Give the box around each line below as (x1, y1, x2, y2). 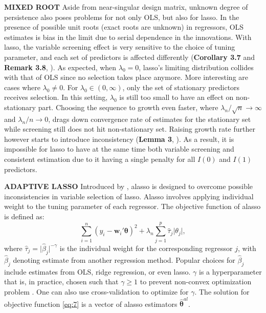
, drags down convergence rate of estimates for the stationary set (48, 113, 251, 124)
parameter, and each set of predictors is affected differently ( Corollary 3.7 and (4, 51, 255, 62)
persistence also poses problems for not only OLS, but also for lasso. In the (4, 11, 239, 22)
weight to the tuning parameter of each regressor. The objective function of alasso (4, 201, 261, 212)
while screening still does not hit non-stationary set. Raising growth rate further (4, 123, 255, 134)
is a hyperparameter (199, 266, 262, 277)
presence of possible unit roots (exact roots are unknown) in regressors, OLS (4, 22, 244, 32)
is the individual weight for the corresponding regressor (59, 242, 233, 253)
